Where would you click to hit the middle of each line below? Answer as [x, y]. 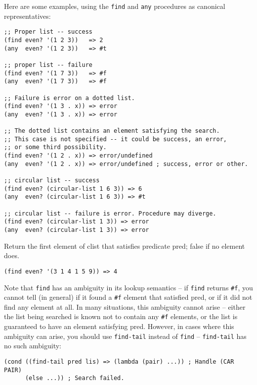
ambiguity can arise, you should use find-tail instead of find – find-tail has [125, 336]
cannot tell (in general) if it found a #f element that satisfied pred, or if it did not [128, 297]
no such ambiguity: [33, 346]
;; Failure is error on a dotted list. [69, 98]
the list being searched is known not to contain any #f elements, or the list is [121, 316]
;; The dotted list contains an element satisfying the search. [112, 131]
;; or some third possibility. [55, 147]
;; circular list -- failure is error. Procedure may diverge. [110, 213]
